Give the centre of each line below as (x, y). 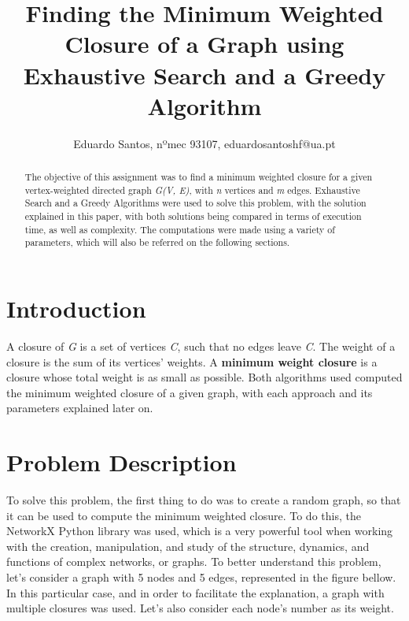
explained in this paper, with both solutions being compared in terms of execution (193, 216)
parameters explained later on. (80, 408)
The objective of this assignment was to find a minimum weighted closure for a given (199, 177)
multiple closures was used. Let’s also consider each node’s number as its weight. (200, 608)
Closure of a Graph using (204, 44)
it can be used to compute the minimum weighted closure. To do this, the (184, 515)
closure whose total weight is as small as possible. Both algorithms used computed (204, 377)
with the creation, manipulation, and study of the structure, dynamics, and (188, 546)
